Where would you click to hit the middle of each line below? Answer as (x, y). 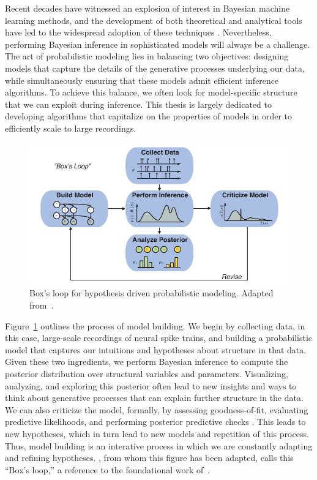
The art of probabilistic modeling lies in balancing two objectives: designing (147, 56)
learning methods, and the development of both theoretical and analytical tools (154, 20)
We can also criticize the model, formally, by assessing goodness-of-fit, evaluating (157, 409)
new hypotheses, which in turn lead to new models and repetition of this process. (157, 433)
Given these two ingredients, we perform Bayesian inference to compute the (147, 362)
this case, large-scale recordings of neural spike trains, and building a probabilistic (159, 338)
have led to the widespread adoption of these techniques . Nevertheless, (138, 32)
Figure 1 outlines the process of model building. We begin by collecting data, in (155, 325)
